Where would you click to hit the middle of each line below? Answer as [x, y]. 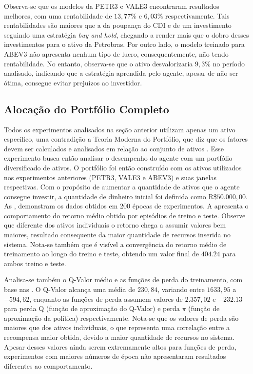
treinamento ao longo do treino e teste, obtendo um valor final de [101, 254]
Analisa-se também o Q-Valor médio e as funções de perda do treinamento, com [123, 280]
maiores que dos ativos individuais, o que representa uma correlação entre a [117, 327]
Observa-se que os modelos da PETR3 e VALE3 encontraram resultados [112, 6]
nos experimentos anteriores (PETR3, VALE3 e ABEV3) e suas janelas [110, 177]
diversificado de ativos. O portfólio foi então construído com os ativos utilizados [123, 167]
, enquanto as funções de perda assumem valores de [106, 299]
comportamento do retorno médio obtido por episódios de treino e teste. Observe [125, 215]
